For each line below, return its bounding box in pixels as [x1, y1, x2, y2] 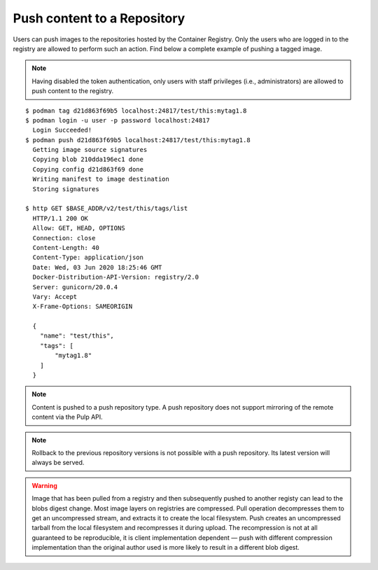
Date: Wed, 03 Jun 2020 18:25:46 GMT [32, 263, 162, 271]
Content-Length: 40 [32, 244, 99, 251]
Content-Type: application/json [32, 253, 143, 262]
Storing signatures [32, 185, 99, 193]
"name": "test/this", [39, 332, 115, 340]
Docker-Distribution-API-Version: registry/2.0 [32, 273, 199, 281]
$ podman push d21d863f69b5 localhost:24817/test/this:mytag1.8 [25, 136, 251, 144]
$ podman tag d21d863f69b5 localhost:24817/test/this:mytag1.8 [25, 106, 247, 115]
